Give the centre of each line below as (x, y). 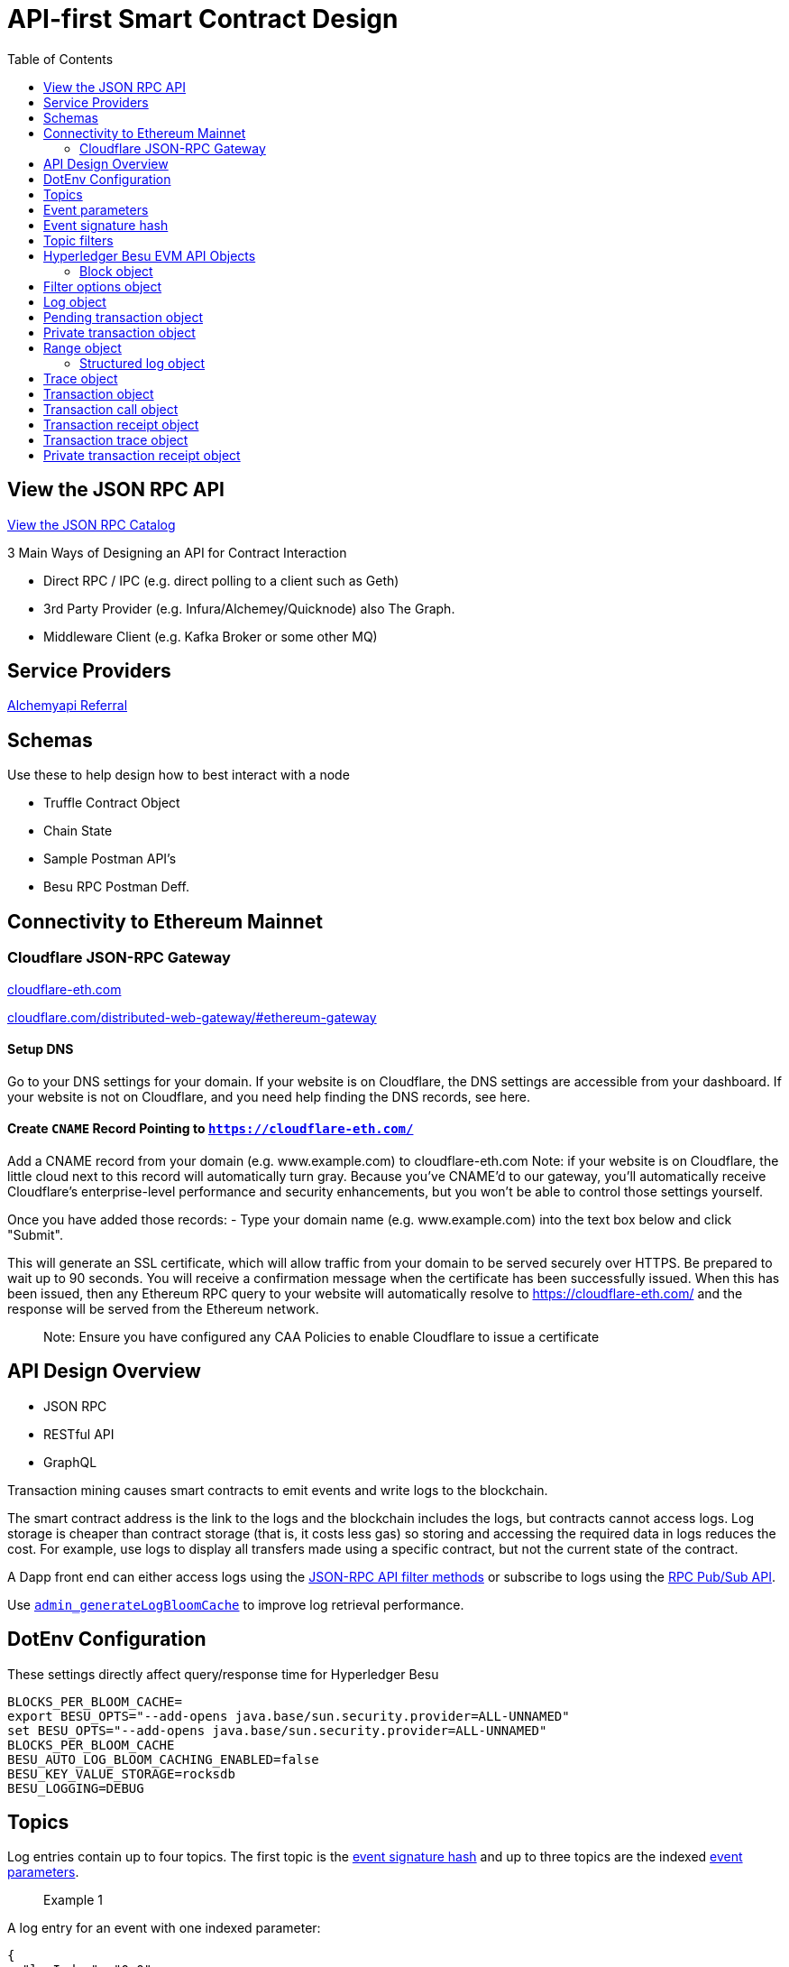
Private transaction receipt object (142, 455)
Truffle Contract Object (112, 803)
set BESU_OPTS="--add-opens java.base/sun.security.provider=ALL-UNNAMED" (277, 1730)
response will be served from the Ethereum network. (163, 1308)
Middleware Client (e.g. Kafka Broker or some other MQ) (211, 636)
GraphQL (70, 1462)
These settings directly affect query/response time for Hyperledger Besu (223, 1674)
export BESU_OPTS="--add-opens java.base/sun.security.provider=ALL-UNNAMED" (289, 1716)
